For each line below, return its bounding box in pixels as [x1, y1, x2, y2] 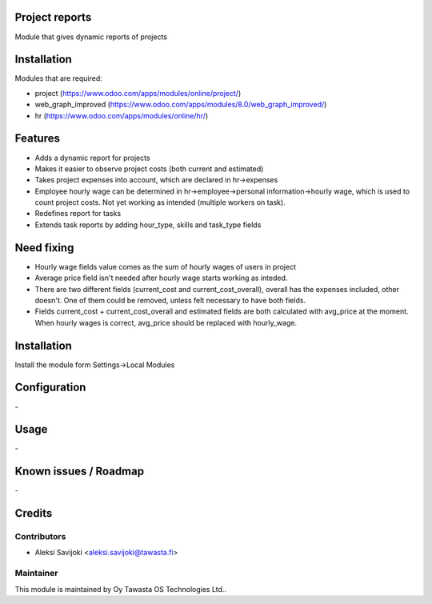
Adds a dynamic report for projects [34, 153, 151, 162]
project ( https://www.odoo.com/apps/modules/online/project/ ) [34, 88, 242, 98]
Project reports [14, 10, 92, 24]
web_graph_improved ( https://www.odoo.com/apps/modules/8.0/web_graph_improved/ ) [34, 100, 327, 110]
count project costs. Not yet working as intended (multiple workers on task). [34, 198, 286, 207]
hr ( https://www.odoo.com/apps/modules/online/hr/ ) [34, 110, 209, 120]
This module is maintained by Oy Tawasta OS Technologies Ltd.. [14, 584, 227, 594]
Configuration [14, 381, 86, 394]
